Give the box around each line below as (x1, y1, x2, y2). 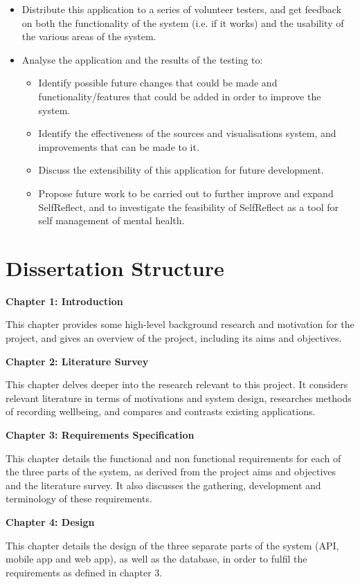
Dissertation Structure (6, 253, 224, 282)
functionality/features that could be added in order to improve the (38, 89, 321, 103)
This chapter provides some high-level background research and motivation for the (6, 317, 354, 331)
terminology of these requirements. (6, 491, 152, 506)
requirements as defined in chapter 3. (6, 565, 163, 579)
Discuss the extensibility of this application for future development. (38, 163, 324, 177)
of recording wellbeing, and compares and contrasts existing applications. (6, 404, 316, 419)
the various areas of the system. (21, 29, 156, 44)
